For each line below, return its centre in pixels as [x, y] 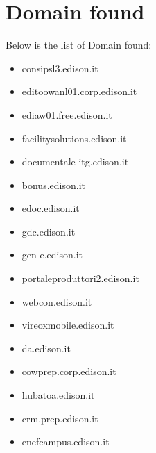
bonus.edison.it [53, 184]
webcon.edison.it [57, 301]
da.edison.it [46, 348]
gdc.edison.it [49, 231]
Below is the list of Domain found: [79, 45]
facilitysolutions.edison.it [74, 138]
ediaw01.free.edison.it [67, 114]
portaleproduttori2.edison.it [80, 278]
